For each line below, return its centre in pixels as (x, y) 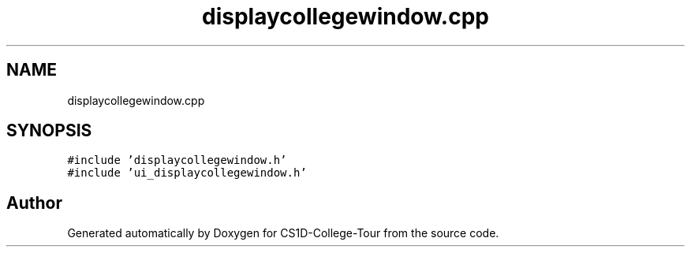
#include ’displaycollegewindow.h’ (177, 160)
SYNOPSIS (49, 131)
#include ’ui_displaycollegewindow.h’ (187, 173)
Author (34, 203)
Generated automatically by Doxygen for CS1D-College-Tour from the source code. (283, 233)
